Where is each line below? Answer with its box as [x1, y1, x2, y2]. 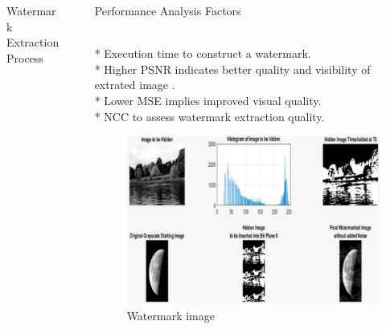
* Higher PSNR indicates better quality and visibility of [94, 60, 371, 77]
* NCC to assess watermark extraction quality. [94, 108, 325, 124]
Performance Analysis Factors [94, 2, 241, 18]
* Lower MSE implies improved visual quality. [94, 91, 322, 108]
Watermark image [126, 307, 215, 323]
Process [6, 49, 43, 66]
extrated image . [94, 76, 175, 93]
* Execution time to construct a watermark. [94, 45, 311, 62]
